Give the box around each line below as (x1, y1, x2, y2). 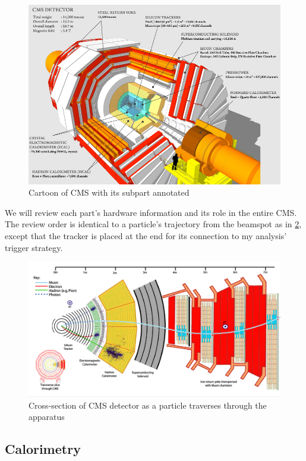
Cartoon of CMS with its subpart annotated (29, 186, 190, 199)
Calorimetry (5, 440, 81, 458)
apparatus (29, 410, 65, 423)
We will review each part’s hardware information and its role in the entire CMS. (5, 206, 297, 218)
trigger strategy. (5, 241, 63, 253)
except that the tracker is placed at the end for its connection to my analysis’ (5, 229, 287, 242)
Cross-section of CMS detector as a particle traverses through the (29, 399, 267, 411)
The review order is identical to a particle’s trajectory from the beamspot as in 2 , (5, 218, 302, 230)
